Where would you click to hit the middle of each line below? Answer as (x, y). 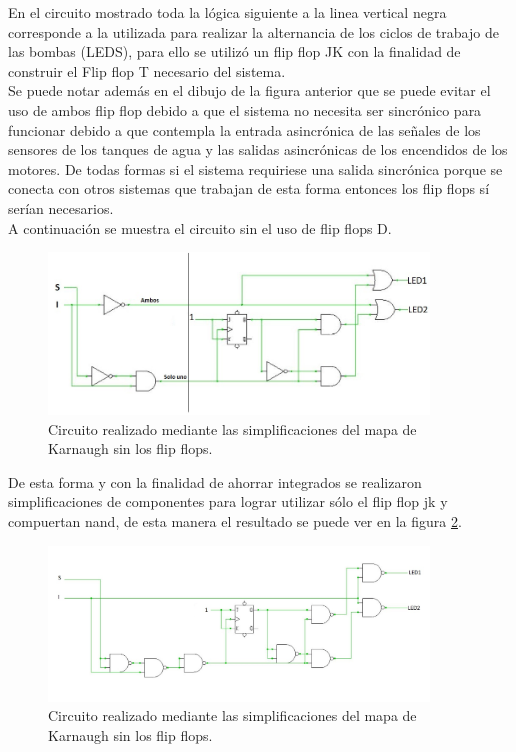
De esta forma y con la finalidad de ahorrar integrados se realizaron (215, 481)
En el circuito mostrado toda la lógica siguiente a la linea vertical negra (227, 12)
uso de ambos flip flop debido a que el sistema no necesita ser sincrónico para (245, 109)
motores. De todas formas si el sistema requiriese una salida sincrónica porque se (255, 168)
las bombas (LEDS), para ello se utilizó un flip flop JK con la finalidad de (234, 51)
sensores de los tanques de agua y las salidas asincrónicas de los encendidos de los (258, 149)
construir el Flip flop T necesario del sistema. (147, 70)
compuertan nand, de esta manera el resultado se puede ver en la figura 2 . (235, 521)
